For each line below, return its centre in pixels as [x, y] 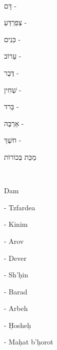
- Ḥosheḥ [18, 325]
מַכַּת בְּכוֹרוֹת [20, 156]
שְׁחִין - [13, 89]
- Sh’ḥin [16, 275]
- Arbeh [16, 308]
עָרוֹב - [13, 56]
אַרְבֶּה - [14, 123]
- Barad [16, 291]
